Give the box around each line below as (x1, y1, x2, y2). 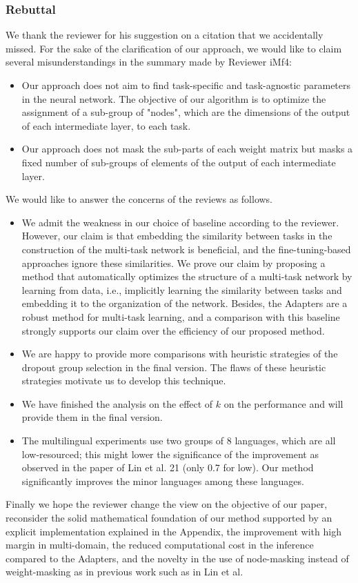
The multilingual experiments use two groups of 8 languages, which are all (21, 433, 336, 448)
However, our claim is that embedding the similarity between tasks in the (21, 228, 332, 243)
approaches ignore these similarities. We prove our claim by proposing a (21, 255, 326, 270)
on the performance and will (223, 396, 344, 411)
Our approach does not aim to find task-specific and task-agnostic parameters (21, 78, 351, 92)
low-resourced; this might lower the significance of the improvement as (21, 446, 319, 461)
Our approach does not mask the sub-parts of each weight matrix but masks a (21, 141, 353, 156)
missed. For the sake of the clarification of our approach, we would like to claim (6, 41, 342, 55)
